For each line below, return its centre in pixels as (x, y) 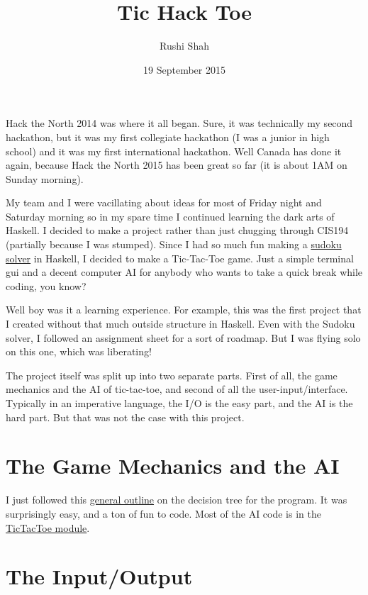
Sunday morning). (45, 178)
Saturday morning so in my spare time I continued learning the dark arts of (170, 216)
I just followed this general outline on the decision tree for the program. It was (177, 500)
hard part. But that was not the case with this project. (125, 417)
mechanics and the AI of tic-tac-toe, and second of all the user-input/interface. (177, 389)
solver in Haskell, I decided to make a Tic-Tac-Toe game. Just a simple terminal (180, 258)
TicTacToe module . (48, 527)
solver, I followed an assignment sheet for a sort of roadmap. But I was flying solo (183, 337)
